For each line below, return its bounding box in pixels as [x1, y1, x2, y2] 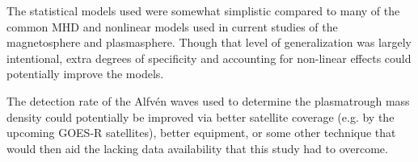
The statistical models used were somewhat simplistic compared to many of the [6, 2, 400, 19]
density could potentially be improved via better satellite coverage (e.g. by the [6, 108, 395, 125]
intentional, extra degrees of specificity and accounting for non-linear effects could [6, 49, 412, 66]
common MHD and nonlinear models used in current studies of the [6, 18, 338, 35]
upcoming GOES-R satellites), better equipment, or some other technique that [6, 124, 396, 141]
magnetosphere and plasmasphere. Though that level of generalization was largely [6, 34, 412, 51]
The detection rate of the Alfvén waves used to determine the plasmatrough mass [6, 92, 410, 109]
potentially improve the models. [6, 65, 164, 82]
